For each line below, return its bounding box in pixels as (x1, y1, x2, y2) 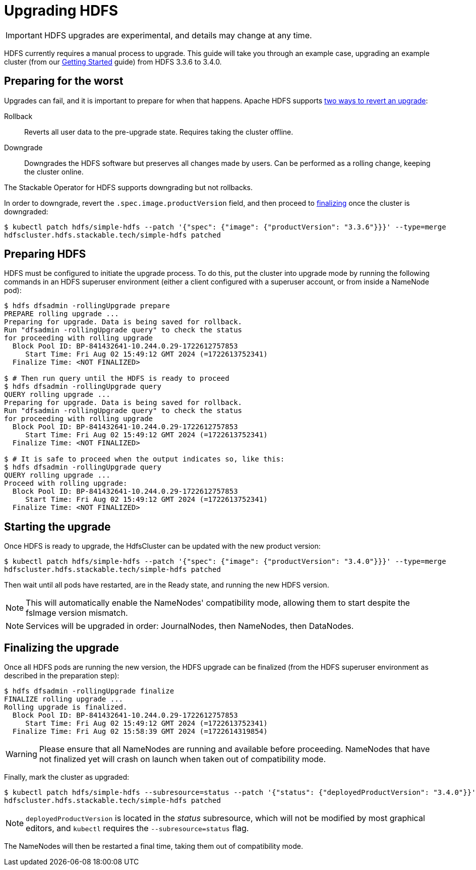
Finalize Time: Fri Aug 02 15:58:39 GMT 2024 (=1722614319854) (12, 727, 268, 736)
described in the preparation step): (4, 671, 120, 680)
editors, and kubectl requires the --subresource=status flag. (26, 823, 249, 834)
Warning (6, 749, 37, 760)
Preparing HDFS (4, 248, 86, 261)
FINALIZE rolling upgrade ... (4, 695, 124, 704)
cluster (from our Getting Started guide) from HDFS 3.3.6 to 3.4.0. (4, 57, 222, 66)
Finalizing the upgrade (4, 641, 119, 654)
